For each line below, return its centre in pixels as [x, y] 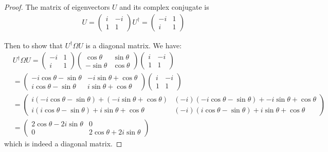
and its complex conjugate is [164, 7]
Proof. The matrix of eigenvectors [57, 7]
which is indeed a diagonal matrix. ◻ [63, 144]
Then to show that [34, 45]
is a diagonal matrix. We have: [134, 45]
